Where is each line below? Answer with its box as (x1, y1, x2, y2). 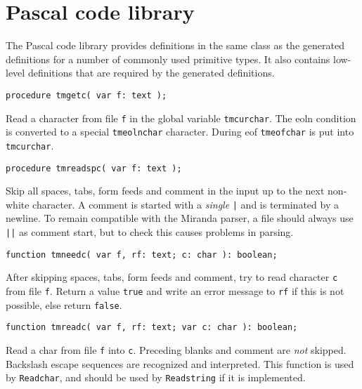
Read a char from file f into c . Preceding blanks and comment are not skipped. (6, 342, 347, 357)
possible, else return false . (6, 297, 122, 312)
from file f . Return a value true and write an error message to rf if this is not (6, 284, 344, 298)
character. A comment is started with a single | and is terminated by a (32, 197, 339, 211)
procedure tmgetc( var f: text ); (6, 90, 167, 100)
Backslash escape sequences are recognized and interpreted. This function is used (6, 356, 354, 371)
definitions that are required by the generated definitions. (27, 65, 275, 80)
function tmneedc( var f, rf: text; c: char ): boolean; (6, 249, 278, 260)
